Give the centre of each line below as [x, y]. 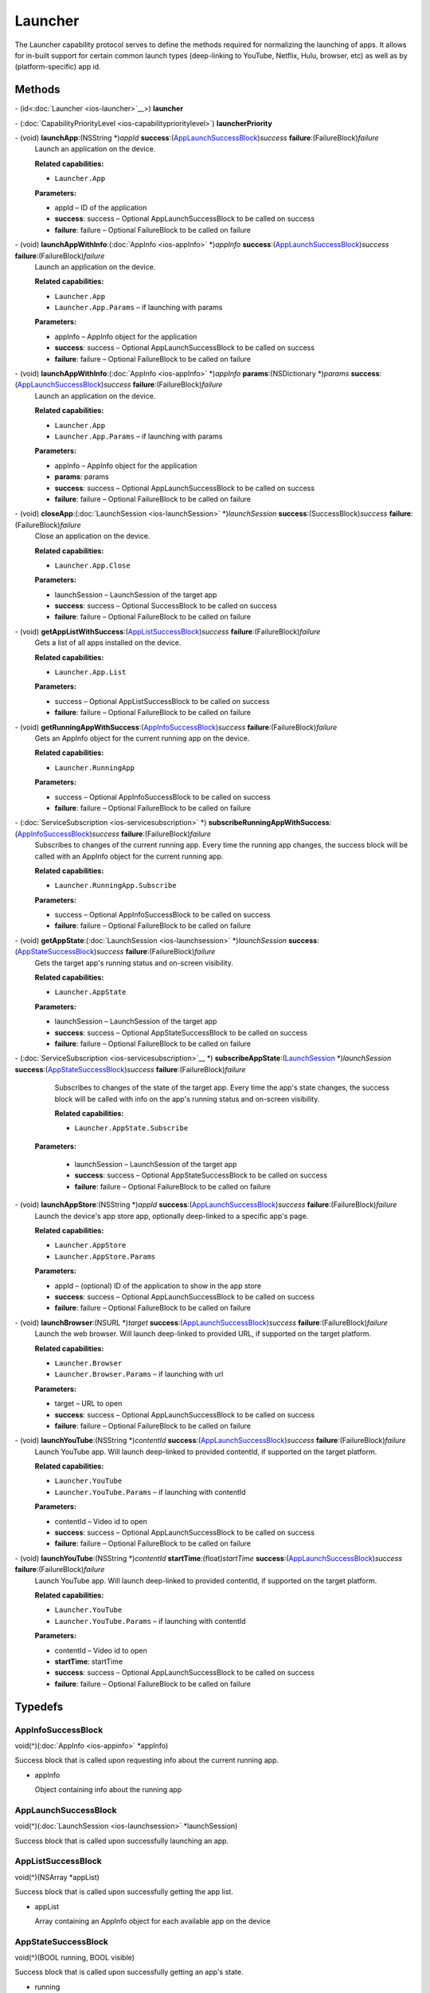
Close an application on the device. [92, 536]
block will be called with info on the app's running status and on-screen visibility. [187, 1099]
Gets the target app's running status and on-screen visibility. [134, 963]
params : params [82, 477]
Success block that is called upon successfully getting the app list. [124, 1892]
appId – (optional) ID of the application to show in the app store [158, 1285]
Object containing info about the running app [108, 1790]
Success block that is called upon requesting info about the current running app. [147, 1760]
